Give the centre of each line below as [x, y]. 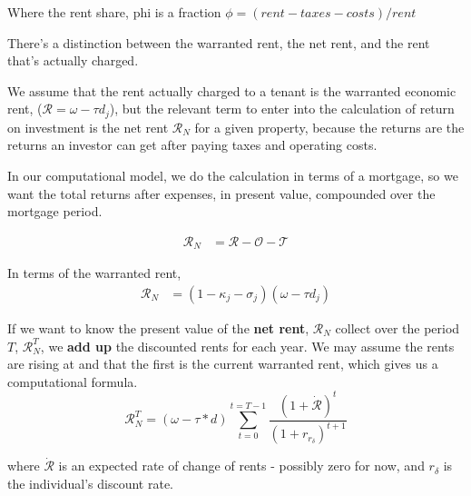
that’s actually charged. [73, 60]
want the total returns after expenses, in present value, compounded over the [221, 193]
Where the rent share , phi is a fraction [114, 12]
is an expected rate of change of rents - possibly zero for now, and [241, 466]
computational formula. [73, 381]
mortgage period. [55, 211]
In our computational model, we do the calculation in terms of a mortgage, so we [233, 176]
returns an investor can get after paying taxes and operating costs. [192, 145]
